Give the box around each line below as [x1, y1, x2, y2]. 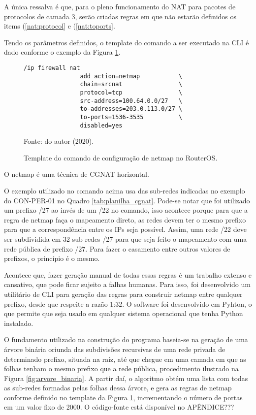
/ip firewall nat [24, 64, 80, 71]
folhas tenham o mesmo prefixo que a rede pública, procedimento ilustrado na [4, 363, 239, 374]
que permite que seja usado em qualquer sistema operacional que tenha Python [4, 308, 243, 319]
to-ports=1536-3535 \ [80, 113, 183, 121]
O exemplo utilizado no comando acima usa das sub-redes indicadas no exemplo [4, 186, 245, 195]
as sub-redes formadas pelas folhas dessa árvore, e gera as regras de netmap [4, 383, 232, 393]
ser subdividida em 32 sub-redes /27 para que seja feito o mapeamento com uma [4, 233, 247, 244]
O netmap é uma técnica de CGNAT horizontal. [4, 169, 149, 179]
